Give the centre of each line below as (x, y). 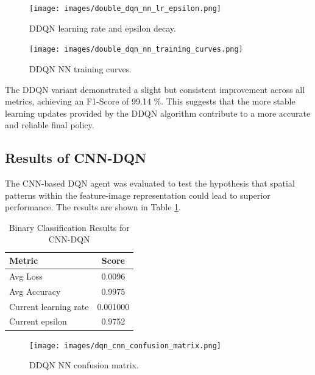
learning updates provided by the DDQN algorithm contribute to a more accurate (158, 113)
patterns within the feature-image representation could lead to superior (138, 195)
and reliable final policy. (50, 125)
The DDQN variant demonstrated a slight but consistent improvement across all (155, 89)
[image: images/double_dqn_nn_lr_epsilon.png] (125, 9)
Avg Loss (26, 276)
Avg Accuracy (35, 291)
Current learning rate (49, 306)
